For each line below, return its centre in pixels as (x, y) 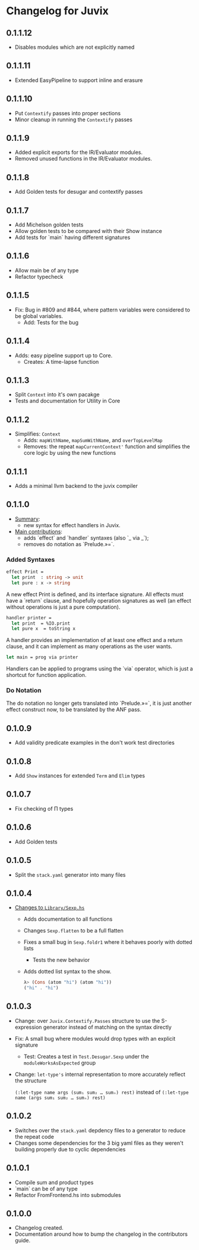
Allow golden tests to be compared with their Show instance (88, 231)
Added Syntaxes (31, 559)
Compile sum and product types (54, 1182)
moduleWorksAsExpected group (60, 1063)
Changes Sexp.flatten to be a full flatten (73, 931)
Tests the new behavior (61, 960)
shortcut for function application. (46, 675)
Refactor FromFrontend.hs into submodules (68, 1195)
